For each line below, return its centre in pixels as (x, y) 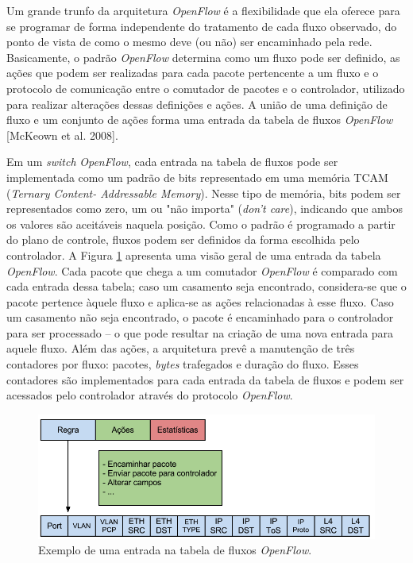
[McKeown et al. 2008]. (62, 135)
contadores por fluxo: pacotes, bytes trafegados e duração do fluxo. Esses (183, 364)
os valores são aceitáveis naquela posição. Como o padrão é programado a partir (201, 224)
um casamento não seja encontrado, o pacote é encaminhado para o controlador (200, 317)
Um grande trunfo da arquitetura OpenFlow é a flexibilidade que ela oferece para (203, 10)
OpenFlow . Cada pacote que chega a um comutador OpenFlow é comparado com (202, 270)
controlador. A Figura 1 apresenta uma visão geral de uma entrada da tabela (194, 255)
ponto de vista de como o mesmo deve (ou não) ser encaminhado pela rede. (189, 42)
